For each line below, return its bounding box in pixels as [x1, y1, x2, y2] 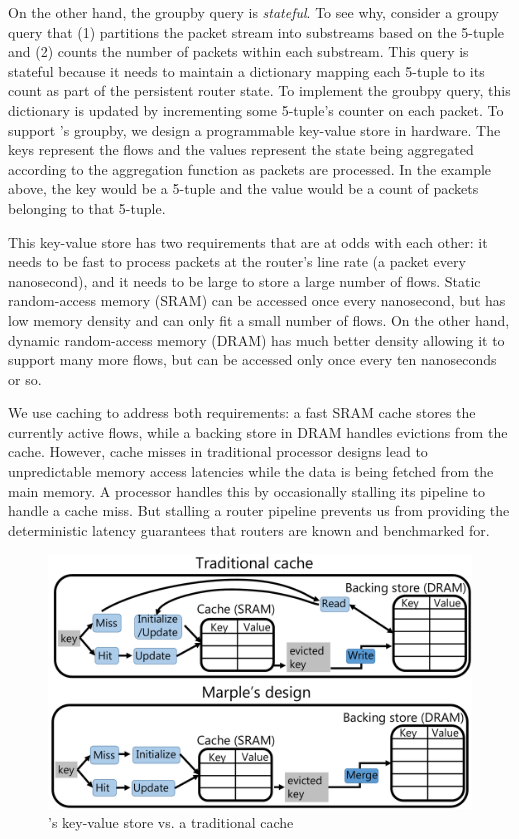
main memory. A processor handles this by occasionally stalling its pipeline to [8, 480, 486, 501]
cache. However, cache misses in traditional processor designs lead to [8, 441, 428, 462]
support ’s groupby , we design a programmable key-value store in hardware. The [8, 119, 501, 140]
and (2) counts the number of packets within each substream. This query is [8, 41, 469, 62]
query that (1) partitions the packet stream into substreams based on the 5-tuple [8, 21, 505, 42]
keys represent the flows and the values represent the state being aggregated [8, 139, 474, 160]
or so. [8, 368, 42, 389]
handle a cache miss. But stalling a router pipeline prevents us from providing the [8, 500, 510, 521]
